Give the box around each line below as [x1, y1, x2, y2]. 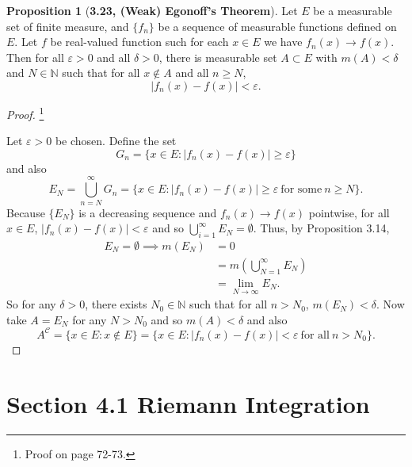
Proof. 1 [6, 103, 44, 122]
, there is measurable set [158, 48, 277, 65]
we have [264, 33, 303, 50]
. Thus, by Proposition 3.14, [253, 220, 390, 236]
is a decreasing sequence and [78, 204, 217, 220]
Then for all [6, 48, 64, 65]
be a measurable [313, 2, 392, 18]
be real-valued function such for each [50, 33, 229, 50]
